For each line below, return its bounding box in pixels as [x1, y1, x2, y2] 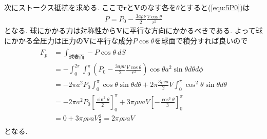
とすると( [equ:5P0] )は [179, 2, 250, 12]
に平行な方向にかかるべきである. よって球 [122, 25, 263, 36]
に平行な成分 [89, 35, 133, 45]
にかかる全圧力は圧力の [4, 35, 83, 45]
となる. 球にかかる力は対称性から [4, 25, 117, 36]
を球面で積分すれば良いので [154, 35, 248, 45]
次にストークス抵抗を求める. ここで [4, 2, 124, 12]
